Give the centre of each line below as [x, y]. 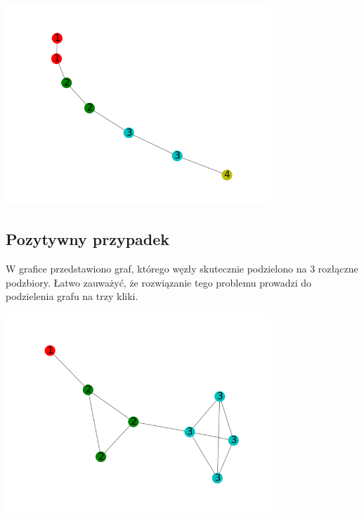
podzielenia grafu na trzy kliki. [72, 296]
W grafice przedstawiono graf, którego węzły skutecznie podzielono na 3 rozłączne [182, 269]
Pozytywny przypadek [88, 239]
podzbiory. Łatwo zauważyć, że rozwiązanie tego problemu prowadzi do [159, 282]
